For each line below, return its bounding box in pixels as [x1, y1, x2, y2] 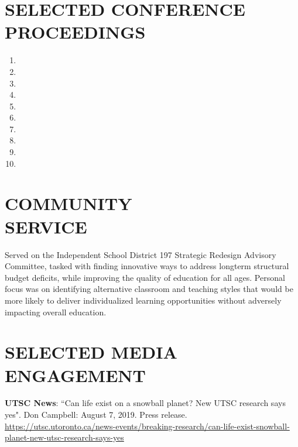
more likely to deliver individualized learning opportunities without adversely [5, 294, 282, 306]
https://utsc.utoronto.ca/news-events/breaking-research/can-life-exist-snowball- [5, 420, 290, 432]
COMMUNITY [5, 191, 132, 215]
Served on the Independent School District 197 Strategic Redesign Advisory [5, 248, 276, 260]
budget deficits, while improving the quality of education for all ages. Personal [5, 271, 285, 283]
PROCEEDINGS [5, 20, 146, 44]
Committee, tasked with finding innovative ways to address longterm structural [5, 260, 289, 272]
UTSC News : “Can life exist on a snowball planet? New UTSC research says [5, 397, 286, 409]
